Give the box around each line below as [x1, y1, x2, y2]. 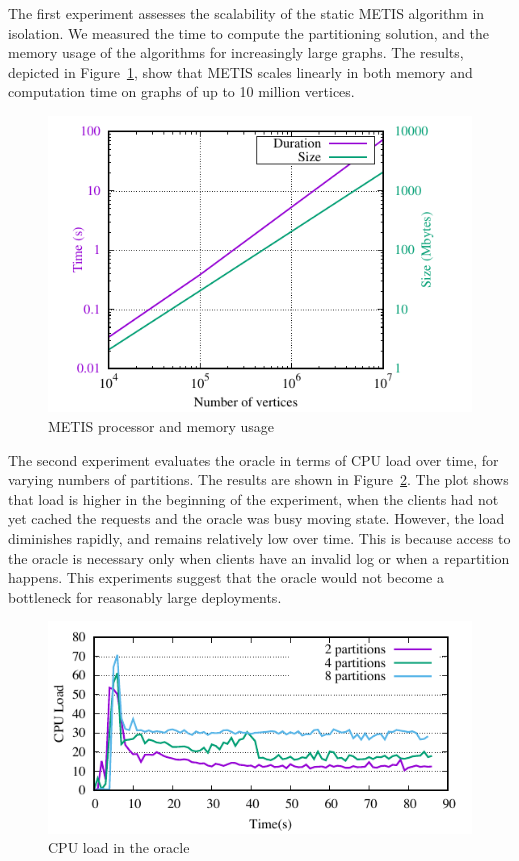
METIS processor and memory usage [48, 415, 275, 436]
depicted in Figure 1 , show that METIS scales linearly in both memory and [8, 61, 473, 82]
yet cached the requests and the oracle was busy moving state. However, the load [8, 508, 505, 529]
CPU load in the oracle [48, 837, 190, 858]
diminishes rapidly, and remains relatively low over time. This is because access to [8, 527, 511, 548]
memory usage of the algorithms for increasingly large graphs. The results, [8, 42, 464, 63]
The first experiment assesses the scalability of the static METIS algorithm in [8, 3, 485, 23]
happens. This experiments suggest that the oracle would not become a [8, 567, 444, 588]
